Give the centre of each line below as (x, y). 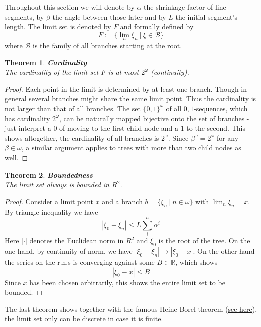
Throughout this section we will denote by (70, 7)
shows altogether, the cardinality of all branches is (82, 138)
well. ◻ (16, 157)
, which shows (197, 262)
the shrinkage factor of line (185, 7)
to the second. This (216, 128)
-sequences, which (221, 108)
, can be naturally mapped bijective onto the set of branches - (154, 118)
